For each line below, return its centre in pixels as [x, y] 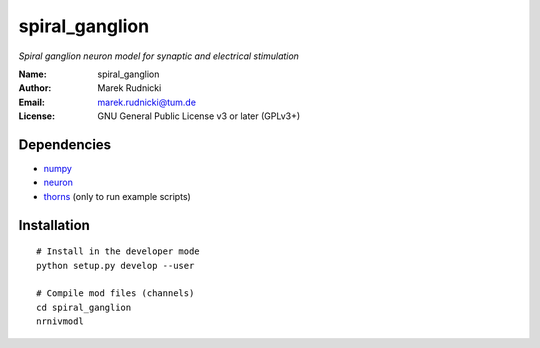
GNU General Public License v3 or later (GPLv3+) [199, 116]
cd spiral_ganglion [84, 307]
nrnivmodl [60, 321]
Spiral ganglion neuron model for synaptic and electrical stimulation [159, 56]
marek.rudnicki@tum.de [147, 102]
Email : [31, 102]
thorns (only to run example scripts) [117, 196]
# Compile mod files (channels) [115, 293]
